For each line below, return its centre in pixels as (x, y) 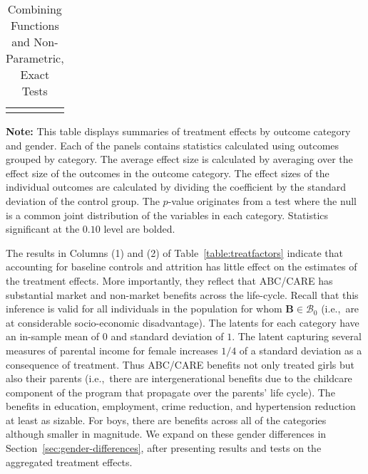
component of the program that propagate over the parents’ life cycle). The (170, 392)
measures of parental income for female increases (112, 350)
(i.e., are (340, 309)
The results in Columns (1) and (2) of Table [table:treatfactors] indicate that (174, 252)
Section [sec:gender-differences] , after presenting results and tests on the (164, 448)
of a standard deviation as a (301, 350)
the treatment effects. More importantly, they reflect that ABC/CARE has (169, 280)
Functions (35, 25)
